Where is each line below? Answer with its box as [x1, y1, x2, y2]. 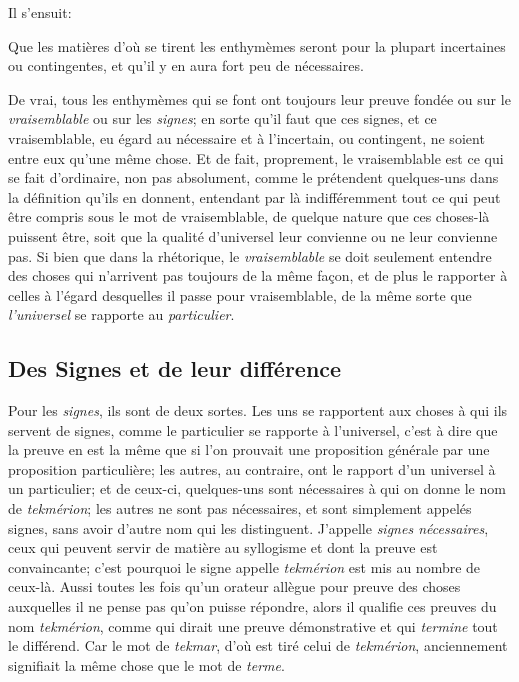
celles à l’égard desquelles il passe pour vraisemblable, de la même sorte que [8, 284, 472, 305]
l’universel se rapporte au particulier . [8, 304, 235, 325]
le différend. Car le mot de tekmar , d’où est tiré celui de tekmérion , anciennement [8, 635, 508, 656]
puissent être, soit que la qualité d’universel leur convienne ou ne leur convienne [8, 225, 498, 246]
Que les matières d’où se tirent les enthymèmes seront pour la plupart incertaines [8, 35, 506, 56]
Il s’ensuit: [8, 2, 72, 22]
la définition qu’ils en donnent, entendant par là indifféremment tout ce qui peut [8, 186, 501, 207]
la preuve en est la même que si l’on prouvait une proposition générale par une [8, 439, 490, 460]
